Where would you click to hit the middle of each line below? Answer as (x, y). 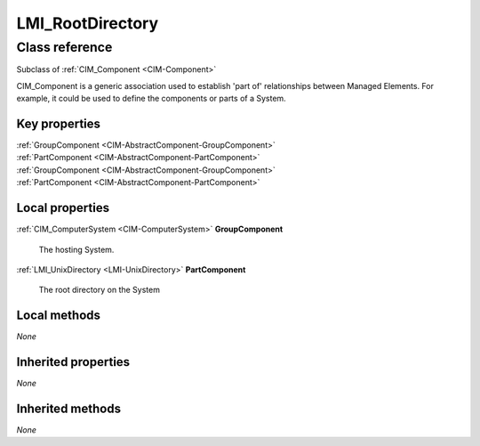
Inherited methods (69, 408)
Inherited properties (73, 362)
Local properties (63, 208)
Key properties (59, 123)
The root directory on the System (99, 290)
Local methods (59, 316)
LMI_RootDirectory (88, 23)
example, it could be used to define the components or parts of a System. (151, 99)
